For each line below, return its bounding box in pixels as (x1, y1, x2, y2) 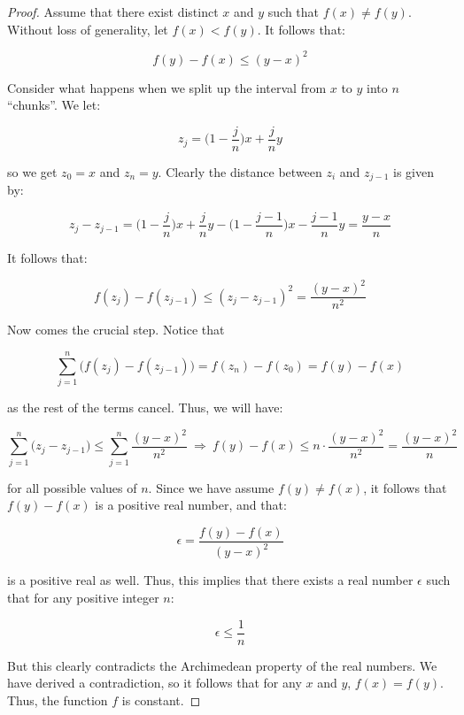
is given (393, 162, 435, 181)
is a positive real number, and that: (95, 496, 287, 514)
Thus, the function (7, 690, 108, 709)
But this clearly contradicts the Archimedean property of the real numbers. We (7, 656, 437, 674)
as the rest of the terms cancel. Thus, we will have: (7, 397, 283, 416)
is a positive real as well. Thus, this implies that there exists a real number (7, 571, 414, 589)
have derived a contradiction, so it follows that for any (7, 673, 302, 692)
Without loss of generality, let (7, 19, 168, 38)
